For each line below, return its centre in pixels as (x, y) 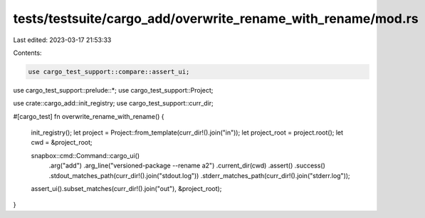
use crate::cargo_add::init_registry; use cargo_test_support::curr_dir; (113, 103)
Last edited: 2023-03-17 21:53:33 (62, 40)
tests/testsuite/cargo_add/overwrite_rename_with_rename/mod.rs (216, 19)
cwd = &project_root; (62, 142)
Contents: (27, 53)
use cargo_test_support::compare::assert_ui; (109, 72)
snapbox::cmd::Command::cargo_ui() (85, 155)
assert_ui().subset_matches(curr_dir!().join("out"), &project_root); (126, 189)
